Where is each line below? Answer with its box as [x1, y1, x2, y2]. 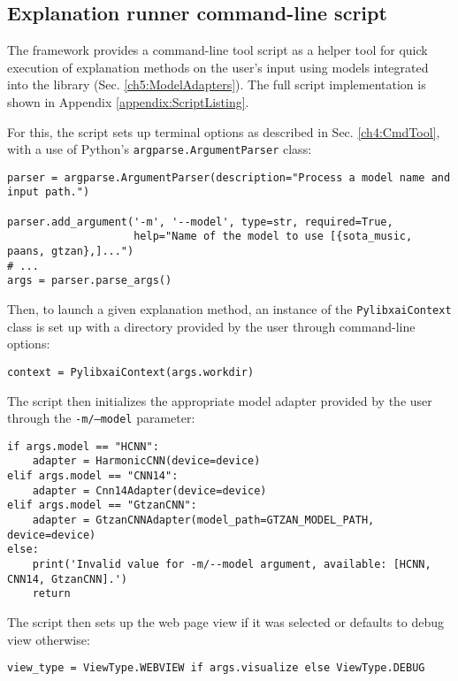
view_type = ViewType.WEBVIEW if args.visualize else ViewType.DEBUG [7, 662, 425, 675]
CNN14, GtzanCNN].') [7, 572, 128, 585]
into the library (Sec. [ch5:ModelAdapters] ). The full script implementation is [7, 75, 426, 94]
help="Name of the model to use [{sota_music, [134, 230, 413, 243]
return [32, 587, 71, 601]
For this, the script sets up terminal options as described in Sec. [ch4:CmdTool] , [7, 122, 440, 141]
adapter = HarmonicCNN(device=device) [32, 455, 261, 468]
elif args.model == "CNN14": [7, 470, 179, 483]
